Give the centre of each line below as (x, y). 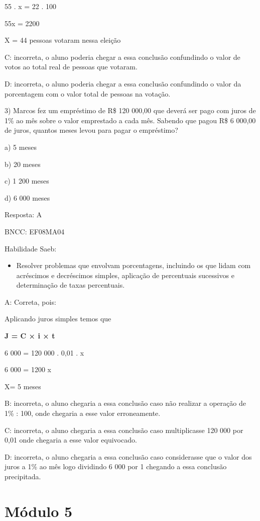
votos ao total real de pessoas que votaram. (71, 67)
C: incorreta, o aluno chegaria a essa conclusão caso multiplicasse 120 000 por (124, 430)
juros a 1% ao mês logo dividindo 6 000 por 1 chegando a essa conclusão (116, 466)
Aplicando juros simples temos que (58, 319)
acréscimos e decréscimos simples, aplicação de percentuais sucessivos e (125, 275)
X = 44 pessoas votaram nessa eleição (63, 40)
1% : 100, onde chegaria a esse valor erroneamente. (83, 413)
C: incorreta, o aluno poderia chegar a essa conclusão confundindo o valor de (122, 57)
